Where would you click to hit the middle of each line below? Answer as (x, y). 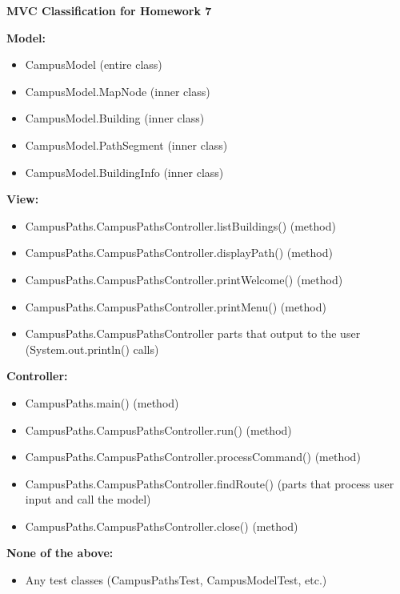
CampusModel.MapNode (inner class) (118, 91)
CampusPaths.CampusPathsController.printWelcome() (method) (184, 279)
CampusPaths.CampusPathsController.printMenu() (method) (176, 306)
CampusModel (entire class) (94, 64)
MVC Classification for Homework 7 (109, 10)
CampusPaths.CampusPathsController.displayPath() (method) (179, 253)
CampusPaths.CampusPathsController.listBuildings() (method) (180, 225)
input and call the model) (88, 499)
